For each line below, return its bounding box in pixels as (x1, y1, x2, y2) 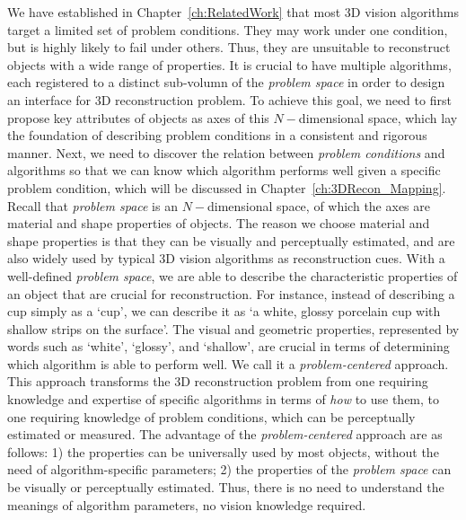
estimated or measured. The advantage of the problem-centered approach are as (7, 425, 443, 444)
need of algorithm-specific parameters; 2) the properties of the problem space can (7, 460, 452, 479)
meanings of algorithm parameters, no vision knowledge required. (7, 495, 366, 514)
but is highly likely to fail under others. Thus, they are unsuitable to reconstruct (7, 38, 451, 57)
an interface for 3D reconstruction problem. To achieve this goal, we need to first (7, 90, 452, 109)
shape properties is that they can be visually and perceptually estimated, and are (7, 231, 455, 250)
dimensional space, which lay (298, 108, 458, 127)
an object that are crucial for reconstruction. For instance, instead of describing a (7, 284, 455, 303)
